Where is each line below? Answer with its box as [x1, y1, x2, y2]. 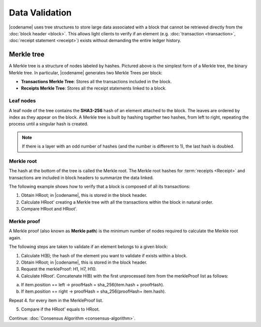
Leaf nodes [9, 97, 36, 104]
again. [9, 235, 22, 240]
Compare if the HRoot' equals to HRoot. [21, 306, 100, 312]
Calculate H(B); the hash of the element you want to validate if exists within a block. [21, 253, 188, 258]
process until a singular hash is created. [9, 121, 88, 127]
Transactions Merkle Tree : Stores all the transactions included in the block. [21, 79, 172, 85]
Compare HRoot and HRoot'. [21, 206, 77, 212]
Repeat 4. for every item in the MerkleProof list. [9, 297, 103, 303]
